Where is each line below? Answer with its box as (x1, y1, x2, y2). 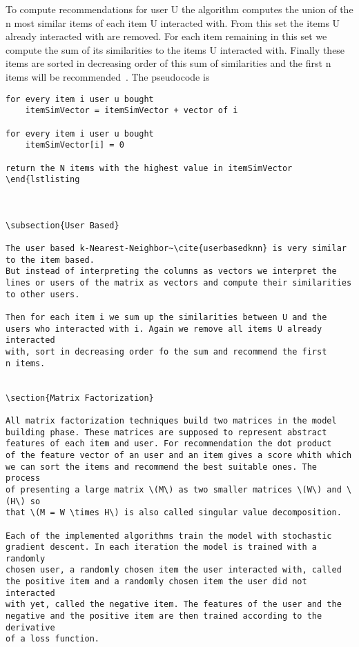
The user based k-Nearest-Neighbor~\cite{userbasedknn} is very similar (6, 243, 347, 254)
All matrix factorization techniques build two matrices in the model (6, 415, 337, 426)
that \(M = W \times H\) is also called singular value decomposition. (6, 508, 342, 518)
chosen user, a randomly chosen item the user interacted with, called (6, 565, 342, 575)
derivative (6, 622, 55, 633)
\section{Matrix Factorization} (6, 392, 154, 403)
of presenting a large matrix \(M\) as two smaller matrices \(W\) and (6, 484, 342, 495)
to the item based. (6, 255, 95, 265)
